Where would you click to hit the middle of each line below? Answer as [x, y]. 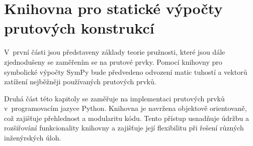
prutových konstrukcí [79, 28]
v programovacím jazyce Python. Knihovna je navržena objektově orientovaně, [125, 108]
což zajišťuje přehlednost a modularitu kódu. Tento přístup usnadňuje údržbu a [127, 118]
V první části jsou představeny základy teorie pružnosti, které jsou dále [115, 52]
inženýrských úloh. [33, 138]
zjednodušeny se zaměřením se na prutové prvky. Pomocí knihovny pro [113, 61]
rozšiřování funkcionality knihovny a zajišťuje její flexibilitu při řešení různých [124, 128]
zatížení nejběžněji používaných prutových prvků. [80, 82]
